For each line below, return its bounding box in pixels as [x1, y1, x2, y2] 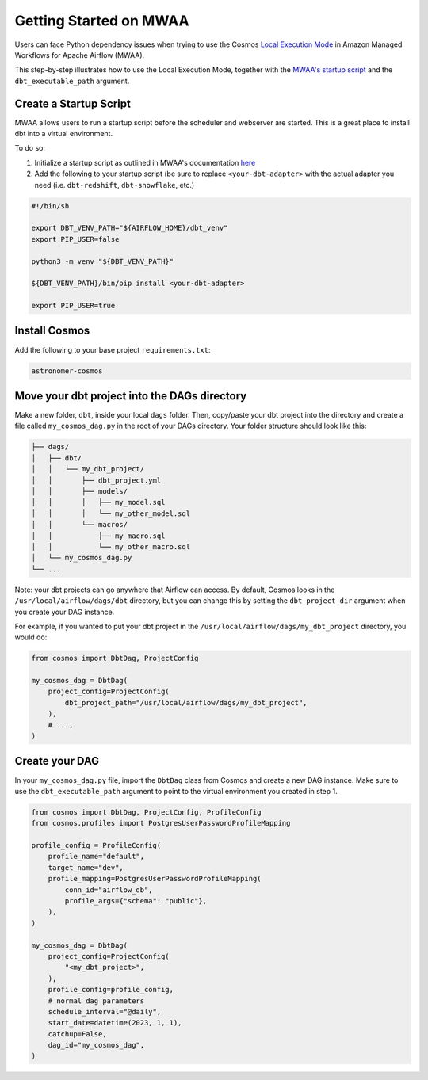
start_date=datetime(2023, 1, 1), [48, 1018, 182, 1028]
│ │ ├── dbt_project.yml [31, 475, 162, 485]
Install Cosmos [14, 324, 90, 338]
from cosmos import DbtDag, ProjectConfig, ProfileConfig [31, 807, 262, 816]
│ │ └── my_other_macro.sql [31, 542, 190, 551]
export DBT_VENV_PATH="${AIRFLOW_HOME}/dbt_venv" [31, 223, 228, 233]
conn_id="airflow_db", [64, 885, 154, 895]
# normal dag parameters [48, 996, 145, 1006]
